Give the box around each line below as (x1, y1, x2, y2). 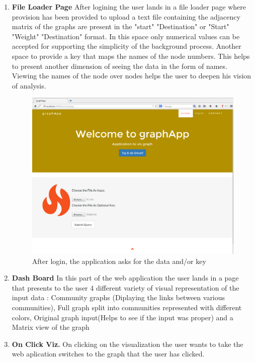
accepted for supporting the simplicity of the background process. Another (12, 41, 241, 51)
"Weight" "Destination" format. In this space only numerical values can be (12, 31, 240, 41)
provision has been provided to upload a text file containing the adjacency (12, 11, 240, 22)
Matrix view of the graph (12, 322, 90, 332)
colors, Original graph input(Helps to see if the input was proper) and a (12, 312, 233, 322)
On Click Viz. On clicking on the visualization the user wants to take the (12, 338, 243, 349)
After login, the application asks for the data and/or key (32, 255, 206, 266)
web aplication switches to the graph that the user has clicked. (12, 348, 205, 359)
